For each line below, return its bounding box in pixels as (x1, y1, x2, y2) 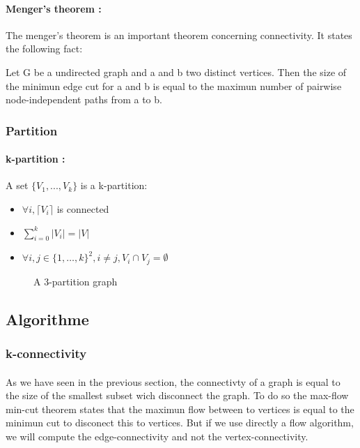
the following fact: (6, 41, 83, 56)
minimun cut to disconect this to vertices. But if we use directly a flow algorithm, (6, 415, 354, 430)
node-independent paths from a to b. (6, 92, 162, 107)
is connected (56, 202, 109, 216)
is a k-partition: (80, 178, 148, 193)
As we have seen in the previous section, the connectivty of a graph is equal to (6, 374, 341, 389)
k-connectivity (6, 345, 87, 362)
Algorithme (6, 308, 89, 329)
